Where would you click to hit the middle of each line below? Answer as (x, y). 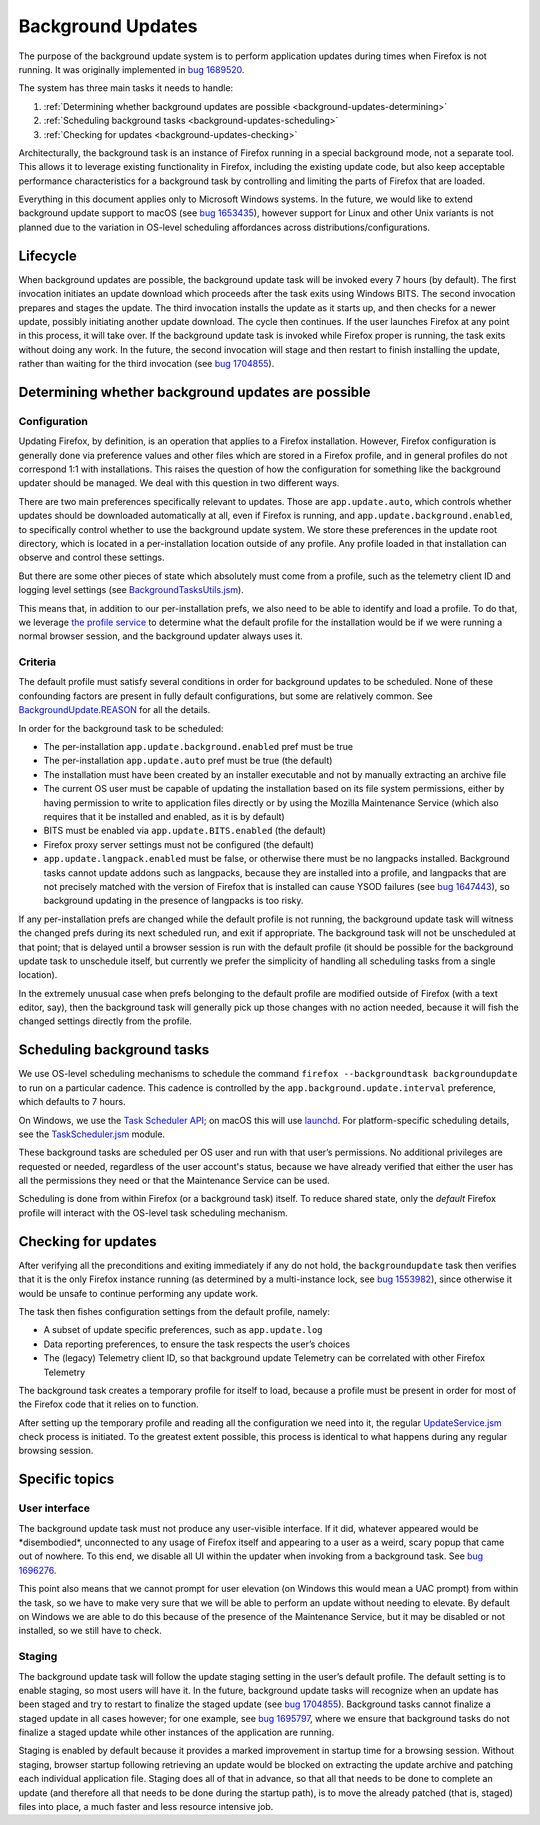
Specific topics (66, 1479)
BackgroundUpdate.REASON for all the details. (114, 710)
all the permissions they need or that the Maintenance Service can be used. (174, 1181)
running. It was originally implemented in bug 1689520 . (131, 69)
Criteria (37, 662)
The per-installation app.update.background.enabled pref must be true (198, 747)
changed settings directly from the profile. (105, 1021)
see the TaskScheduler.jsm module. (91, 1134)
